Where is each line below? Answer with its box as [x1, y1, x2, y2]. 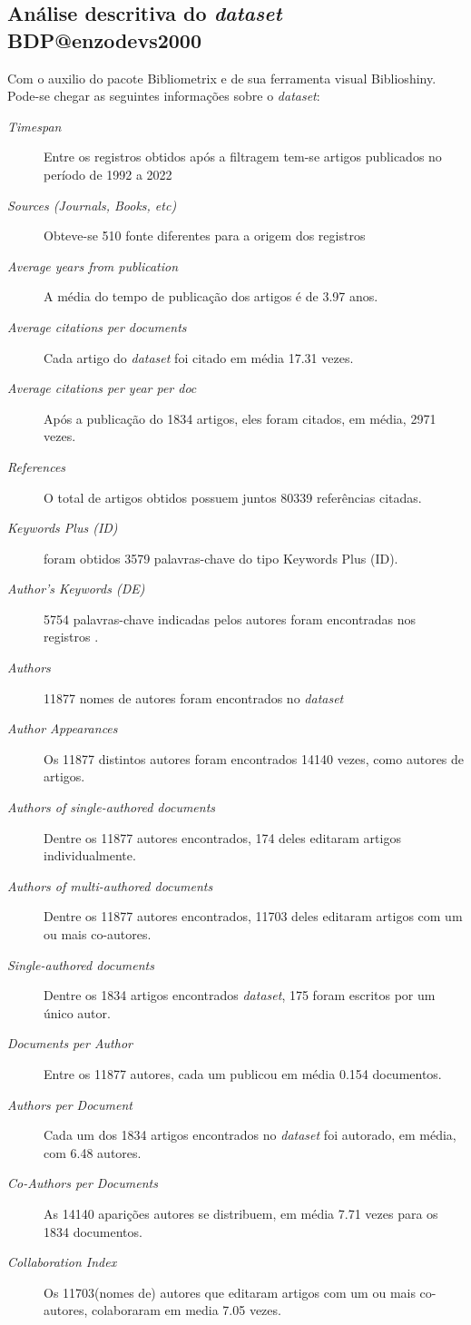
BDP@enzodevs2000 [7, 25, 202, 54]
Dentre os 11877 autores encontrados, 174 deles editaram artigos [44, 828, 401, 847]
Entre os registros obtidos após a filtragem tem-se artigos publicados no [44, 147, 442, 166]
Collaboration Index [7, 1252, 117, 1271]
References [7, 456, 66, 476]
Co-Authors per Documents [7, 1173, 158, 1192]
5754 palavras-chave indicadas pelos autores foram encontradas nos [44, 609, 417, 628]
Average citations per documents [7, 317, 187, 336]
